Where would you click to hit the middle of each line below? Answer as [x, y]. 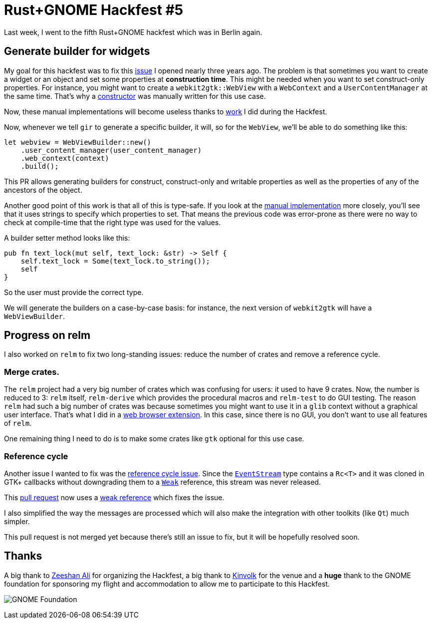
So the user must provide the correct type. [74, 292]
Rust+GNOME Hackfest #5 [94, 10]
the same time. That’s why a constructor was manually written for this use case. [135, 96]
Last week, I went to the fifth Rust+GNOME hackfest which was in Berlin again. [133, 32]
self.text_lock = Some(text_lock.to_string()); [115, 261]
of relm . [18, 423]
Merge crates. [32, 372]
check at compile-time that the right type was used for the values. [112, 222]
